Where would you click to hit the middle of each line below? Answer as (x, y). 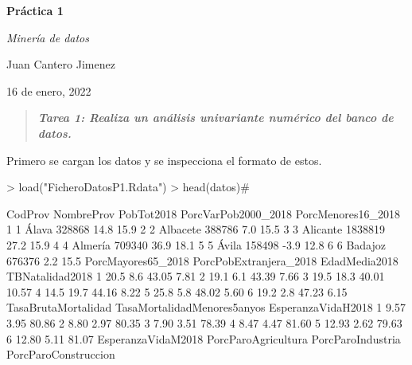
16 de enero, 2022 (49, 90)
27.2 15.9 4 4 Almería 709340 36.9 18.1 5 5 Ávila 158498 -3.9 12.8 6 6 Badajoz (196, 244)
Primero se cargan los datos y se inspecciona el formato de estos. (164, 160)
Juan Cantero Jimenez (61, 64)
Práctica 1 (35, 10)
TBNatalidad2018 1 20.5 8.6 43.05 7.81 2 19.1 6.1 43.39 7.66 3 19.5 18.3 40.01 (196, 276)
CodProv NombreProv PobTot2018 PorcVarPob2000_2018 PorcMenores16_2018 (204, 213)
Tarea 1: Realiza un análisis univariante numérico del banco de (216, 118)
